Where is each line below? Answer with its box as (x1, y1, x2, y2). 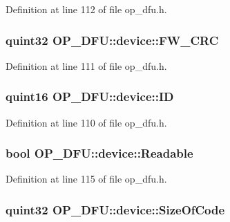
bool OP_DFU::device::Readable (6, 145, 193, 162)
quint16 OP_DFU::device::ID (6, 88, 174, 105)
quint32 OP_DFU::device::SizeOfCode (6, 201, 225, 218)
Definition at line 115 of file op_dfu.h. (6, 172, 167, 186)
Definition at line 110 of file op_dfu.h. (6, 115, 167, 129)
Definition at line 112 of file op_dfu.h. (6, 2, 167, 16)
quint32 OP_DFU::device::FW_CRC (6, 31, 219, 48)
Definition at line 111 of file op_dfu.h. (6, 58, 167, 73)
